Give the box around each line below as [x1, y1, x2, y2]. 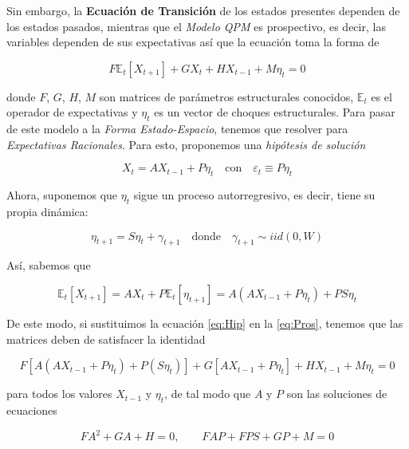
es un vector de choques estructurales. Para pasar [154, 104, 395, 120]
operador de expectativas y [6, 104, 138, 120]
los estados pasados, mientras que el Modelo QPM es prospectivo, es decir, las [6, 18, 386, 34]
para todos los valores [6, 385, 112, 402]
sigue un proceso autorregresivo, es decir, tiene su [133, 187, 376, 203]
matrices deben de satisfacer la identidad [6, 330, 206, 347]
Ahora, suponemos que [6, 187, 118, 203]
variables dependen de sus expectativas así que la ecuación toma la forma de [6, 33, 380, 50]
